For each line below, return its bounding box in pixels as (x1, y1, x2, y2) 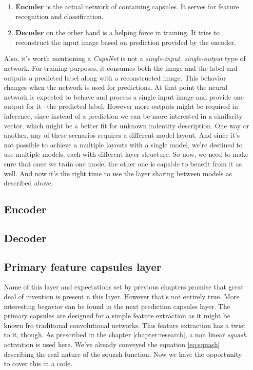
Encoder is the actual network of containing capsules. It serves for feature (15, 1, 239, 11)
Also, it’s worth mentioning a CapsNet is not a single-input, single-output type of (4, 53, 246, 63)
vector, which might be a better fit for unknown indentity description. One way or (4, 120, 250, 130)
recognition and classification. (15, 11, 104, 21)
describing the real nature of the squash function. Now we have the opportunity (4, 349, 242, 359)
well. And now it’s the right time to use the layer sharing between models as (4, 168, 232, 178)
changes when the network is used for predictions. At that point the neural (4, 82, 228, 92)
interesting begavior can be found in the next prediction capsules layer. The (4, 301, 230, 311)
